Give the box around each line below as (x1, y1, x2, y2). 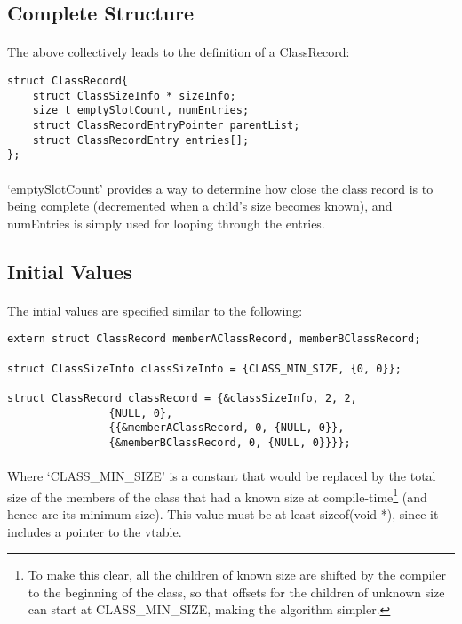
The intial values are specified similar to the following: (7, 300, 303, 319)
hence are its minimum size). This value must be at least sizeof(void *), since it (7, 504, 439, 523)
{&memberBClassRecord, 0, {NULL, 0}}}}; (108, 436, 351, 449)
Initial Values (7, 257, 132, 284)
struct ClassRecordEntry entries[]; (32, 133, 250, 147)
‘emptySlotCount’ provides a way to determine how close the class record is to (7, 179, 434, 197)
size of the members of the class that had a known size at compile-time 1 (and (7, 484, 427, 506)
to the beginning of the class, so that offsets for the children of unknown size (28, 582, 445, 601)
